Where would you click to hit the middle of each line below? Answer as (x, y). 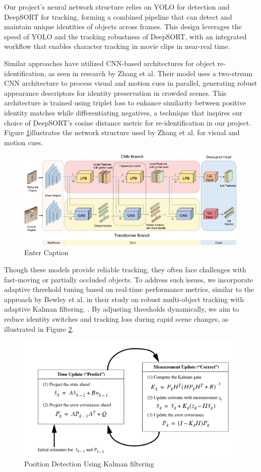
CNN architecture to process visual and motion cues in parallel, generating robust (130, 83)
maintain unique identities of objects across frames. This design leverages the (123, 26)
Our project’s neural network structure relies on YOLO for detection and (117, 7)
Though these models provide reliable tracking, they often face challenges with (125, 269)
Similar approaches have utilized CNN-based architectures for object (110, 63)
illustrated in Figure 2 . (39, 329)
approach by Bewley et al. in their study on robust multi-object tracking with (124, 299)
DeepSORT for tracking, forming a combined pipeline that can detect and (118, 16)
